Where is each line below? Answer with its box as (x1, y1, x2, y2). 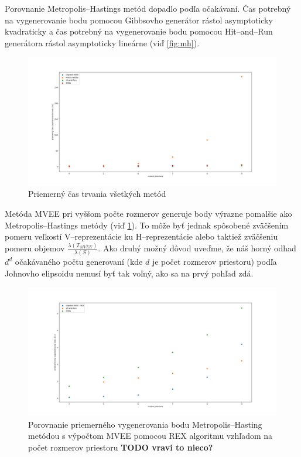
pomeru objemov (5, 242, 65, 254)
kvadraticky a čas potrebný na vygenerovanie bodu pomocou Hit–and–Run (5, 25, 273, 37)
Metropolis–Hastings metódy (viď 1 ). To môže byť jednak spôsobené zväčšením (5, 219, 289, 231)
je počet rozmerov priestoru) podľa (152, 255, 277, 268)
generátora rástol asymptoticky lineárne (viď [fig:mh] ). (5, 36, 200, 49)
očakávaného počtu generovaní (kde (15, 255, 143, 268)
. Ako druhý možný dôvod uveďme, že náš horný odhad (98, 242, 296, 254)
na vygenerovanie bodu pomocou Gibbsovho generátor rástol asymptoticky (5, 13, 273, 26)
